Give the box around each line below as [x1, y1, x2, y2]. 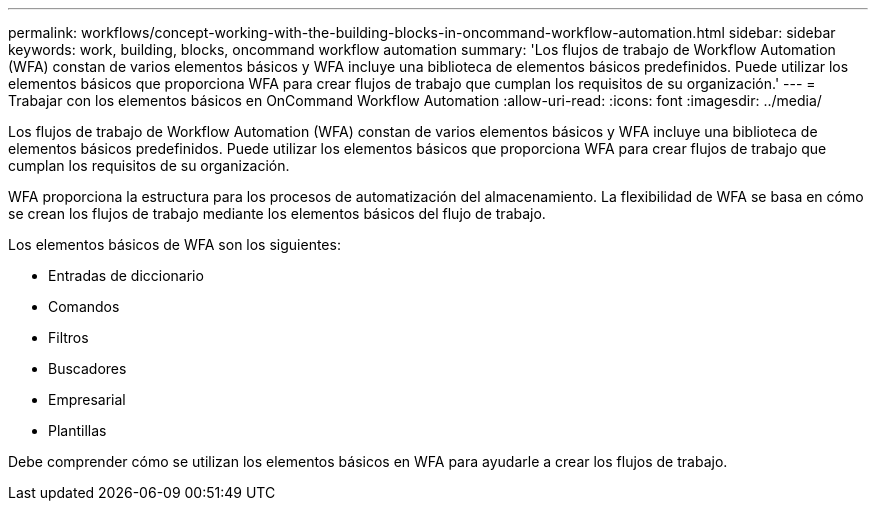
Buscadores [48, 360, 127, 377]
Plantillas [48, 422, 107, 439]
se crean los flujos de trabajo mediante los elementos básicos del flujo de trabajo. [8, 205, 546, 222]
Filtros [48, 329, 89, 346]
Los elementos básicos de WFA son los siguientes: [8, 236, 341, 253]
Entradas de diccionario [48, 267, 204, 284]
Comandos [48, 298, 120, 315]
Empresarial [48, 391, 126, 408]
